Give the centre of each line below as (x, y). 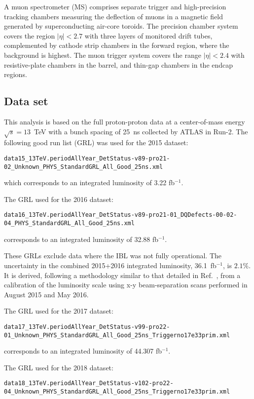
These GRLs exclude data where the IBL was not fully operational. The (113, 256)
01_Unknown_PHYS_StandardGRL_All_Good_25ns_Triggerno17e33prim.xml (117, 335)
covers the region (30, 35)
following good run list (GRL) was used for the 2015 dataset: (96, 142)
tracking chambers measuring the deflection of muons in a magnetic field (114, 16)
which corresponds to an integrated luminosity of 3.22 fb (90, 182)
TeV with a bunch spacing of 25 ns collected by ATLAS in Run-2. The (141, 131)
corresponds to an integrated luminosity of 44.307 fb (83, 351)
